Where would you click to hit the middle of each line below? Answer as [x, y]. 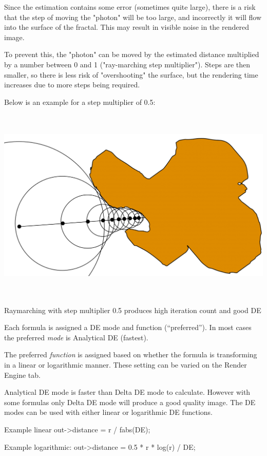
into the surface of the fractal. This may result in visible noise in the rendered [127, 27]
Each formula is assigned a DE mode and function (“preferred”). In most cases [128, 327]
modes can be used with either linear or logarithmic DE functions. [109, 412]
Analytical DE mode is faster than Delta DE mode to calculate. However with [127, 392]
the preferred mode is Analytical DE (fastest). [76, 337]
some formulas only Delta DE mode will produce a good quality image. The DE [130, 402]
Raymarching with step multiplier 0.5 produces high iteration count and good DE [133, 310]
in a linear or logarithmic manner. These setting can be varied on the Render [126, 365]
